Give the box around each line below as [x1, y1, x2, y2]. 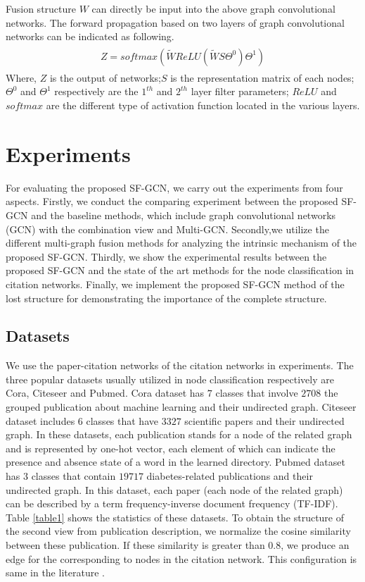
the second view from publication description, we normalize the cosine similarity [6, 524, 351, 538]
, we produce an [281, 538, 350, 552]
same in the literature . [6, 565, 105, 580]
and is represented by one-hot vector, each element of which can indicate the [6, 440, 335, 455]
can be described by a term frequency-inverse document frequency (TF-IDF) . [6, 496, 338, 511]
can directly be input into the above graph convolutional [91, 1, 335, 16]
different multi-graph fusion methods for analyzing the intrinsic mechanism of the [6, 235, 357, 250]
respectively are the [54, 84, 139, 99]
